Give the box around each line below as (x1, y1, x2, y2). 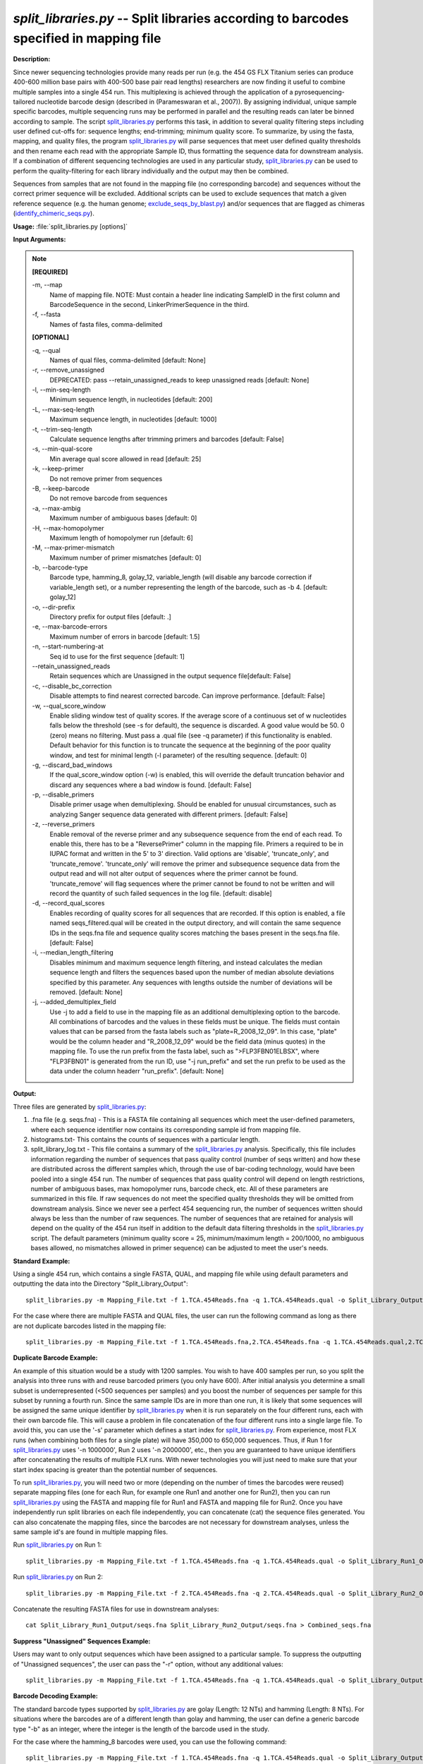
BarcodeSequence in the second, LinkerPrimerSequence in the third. (49, 300, 250, 308)
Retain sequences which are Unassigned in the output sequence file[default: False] (49, 672, 291, 680)
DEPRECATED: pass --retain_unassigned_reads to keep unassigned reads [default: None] (49, 375, 309, 384)
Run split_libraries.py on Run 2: (13, 1573, 104, 1581)
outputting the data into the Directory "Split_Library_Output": (13, 1279, 188, 1288)
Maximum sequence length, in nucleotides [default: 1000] (49, 415, 217, 423)
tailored (13, 97, 35, 106)
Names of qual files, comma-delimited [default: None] (49, 356, 206, 364)
